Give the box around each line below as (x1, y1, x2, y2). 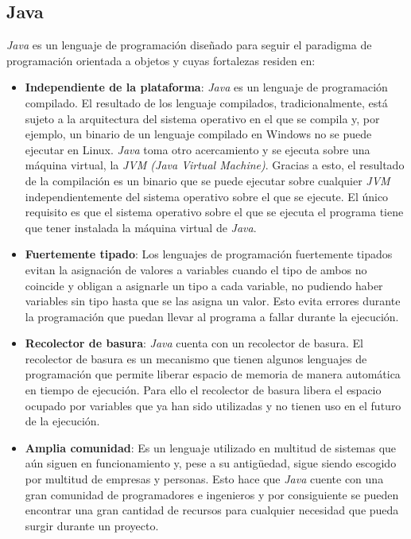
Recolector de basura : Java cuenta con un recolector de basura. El (25, 335, 363, 351)
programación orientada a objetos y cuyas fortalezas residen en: (6, 52, 316, 68)
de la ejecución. (25, 413, 100, 429)
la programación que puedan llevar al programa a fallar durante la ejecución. (25, 308, 399, 324)
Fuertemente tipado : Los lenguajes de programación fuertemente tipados (25, 246, 393, 262)
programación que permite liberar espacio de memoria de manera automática (25, 366, 401, 382)
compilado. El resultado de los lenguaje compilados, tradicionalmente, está (25, 94, 388, 111)
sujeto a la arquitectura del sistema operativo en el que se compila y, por (25, 110, 380, 126)
